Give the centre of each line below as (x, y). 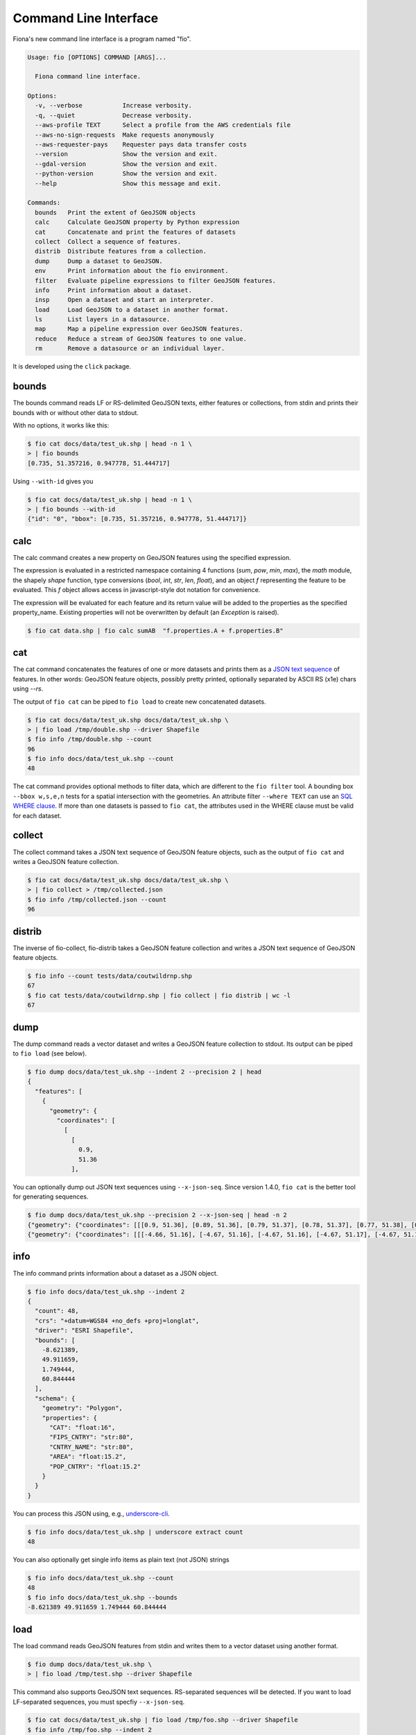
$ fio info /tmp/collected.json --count (97, 899)
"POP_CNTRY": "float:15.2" (95, 1466)
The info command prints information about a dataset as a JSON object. (115, 1273)
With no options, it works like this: (61, 425)
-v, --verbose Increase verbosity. (113, 105)
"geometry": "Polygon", (82, 1408)
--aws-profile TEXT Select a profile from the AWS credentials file (163, 125)
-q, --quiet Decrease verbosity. (113, 115)
